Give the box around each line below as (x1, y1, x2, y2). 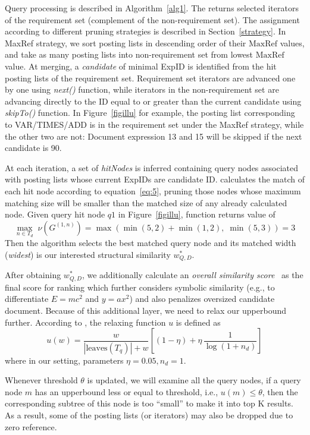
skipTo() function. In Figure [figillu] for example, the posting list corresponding (5, 106, 295, 119)
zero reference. (5, 420, 57, 433)
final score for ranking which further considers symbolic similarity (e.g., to (5, 280, 275, 293)
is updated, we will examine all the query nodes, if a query (87, 374, 301, 386)
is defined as (176, 316, 221, 328)
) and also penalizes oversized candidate (129, 292, 275, 305)
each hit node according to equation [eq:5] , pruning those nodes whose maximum (5, 184, 301, 197)
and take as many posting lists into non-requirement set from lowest (5, 48, 253, 61)
